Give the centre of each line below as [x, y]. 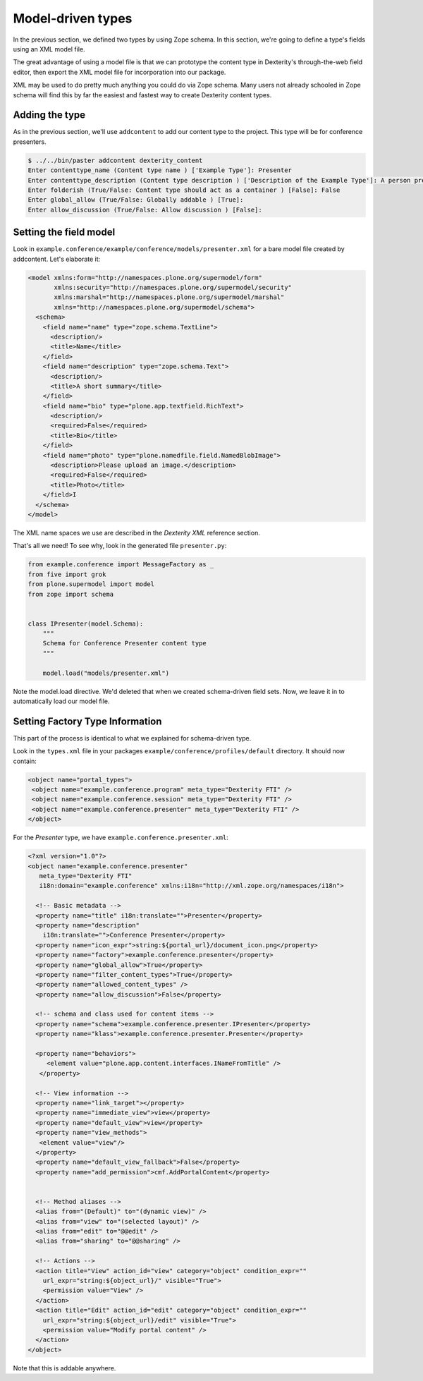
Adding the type [49, 115]
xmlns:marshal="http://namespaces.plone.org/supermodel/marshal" [169, 297]
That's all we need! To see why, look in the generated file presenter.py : [120, 546]
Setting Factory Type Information [87, 721]
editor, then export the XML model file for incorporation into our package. [119, 72]
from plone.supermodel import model [91, 584]
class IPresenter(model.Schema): [86, 623]
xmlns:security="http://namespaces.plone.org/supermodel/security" [173, 287]
